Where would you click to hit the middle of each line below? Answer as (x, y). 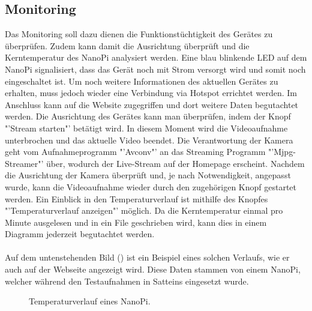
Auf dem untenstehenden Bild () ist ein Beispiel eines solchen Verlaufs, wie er (147, 257)
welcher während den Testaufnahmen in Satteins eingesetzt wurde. (127, 281)
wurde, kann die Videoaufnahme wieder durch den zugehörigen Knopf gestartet (151, 186)
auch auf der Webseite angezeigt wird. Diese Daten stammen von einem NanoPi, (153, 269)
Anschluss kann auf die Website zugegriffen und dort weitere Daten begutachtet (152, 104)
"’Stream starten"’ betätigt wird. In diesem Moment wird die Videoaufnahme (146, 128)
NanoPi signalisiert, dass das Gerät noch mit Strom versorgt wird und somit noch (155, 69)
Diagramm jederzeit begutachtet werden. (80, 234)
